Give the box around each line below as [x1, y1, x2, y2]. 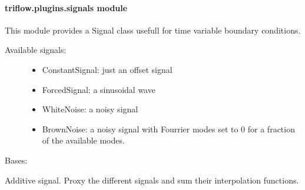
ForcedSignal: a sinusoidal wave [42, 83, 155, 95]
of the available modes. [42, 134, 125, 146]
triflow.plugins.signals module [5, 1, 128, 14]
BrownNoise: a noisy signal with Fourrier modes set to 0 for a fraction [42, 122, 295, 135]
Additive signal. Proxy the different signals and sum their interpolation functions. [5, 174, 299, 186]
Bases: [5, 154, 28, 166]
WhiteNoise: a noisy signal [42, 103, 138, 115]
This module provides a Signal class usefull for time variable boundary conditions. [5, 24, 301, 36]
